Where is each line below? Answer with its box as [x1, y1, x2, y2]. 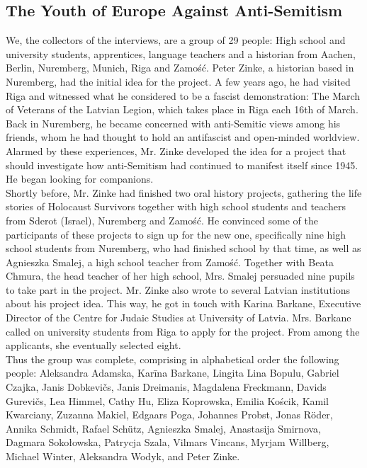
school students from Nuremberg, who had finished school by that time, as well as [6, 241, 361, 256]
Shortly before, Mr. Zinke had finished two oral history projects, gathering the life [6, 185, 362, 200]
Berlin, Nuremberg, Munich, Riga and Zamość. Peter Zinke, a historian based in [6, 60, 354, 75]
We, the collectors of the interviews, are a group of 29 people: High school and [6, 33, 346, 47]
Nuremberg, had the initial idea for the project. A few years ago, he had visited [6, 74, 351, 89]
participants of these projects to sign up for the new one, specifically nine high [6, 227, 346, 241]
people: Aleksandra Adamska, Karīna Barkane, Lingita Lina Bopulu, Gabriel [6, 365, 339, 380]
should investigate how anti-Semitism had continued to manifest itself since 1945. [6, 157, 358, 172]
